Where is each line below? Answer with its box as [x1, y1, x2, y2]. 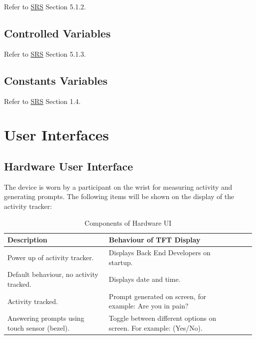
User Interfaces [4, 125, 109, 145]
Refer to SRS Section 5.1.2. [4, 1, 86, 11]
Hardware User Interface [4, 158, 133, 173]
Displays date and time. [109, 274, 181, 284]
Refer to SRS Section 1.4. [4, 96, 81, 106]
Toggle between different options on [109, 313, 216, 323]
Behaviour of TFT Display [109, 235, 200, 245]
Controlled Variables [4, 25, 111, 40]
